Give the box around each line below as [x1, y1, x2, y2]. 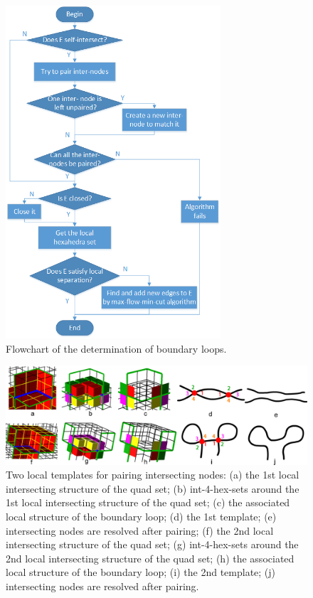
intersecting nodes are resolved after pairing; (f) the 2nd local [6, 523, 274, 538]
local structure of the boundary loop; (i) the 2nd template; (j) [6, 565, 276, 580]
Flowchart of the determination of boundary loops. [6, 341, 227, 356]
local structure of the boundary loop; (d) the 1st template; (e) [6, 508, 277, 523]
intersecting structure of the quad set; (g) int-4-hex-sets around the [6, 537, 299, 552]
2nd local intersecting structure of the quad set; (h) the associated [6, 550, 295, 565]
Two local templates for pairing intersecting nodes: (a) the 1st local [6, 467, 299, 482]
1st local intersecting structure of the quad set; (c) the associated [6, 495, 290, 510]
